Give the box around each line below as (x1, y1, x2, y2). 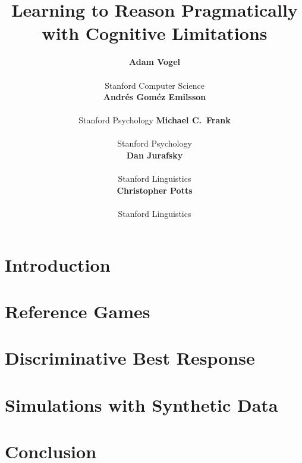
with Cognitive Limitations (42, 21, 268, 45)
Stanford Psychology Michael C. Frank (78, 114, 231, 126)
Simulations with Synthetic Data (5, 392, 278, 417)
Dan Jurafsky (126, 149, 183, 161)
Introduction (5, 252, 111, 276)
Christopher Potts (117, 184, 193, 196)
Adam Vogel (128, 55, 181, 68)
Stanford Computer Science (105, 79, 205, 91)
